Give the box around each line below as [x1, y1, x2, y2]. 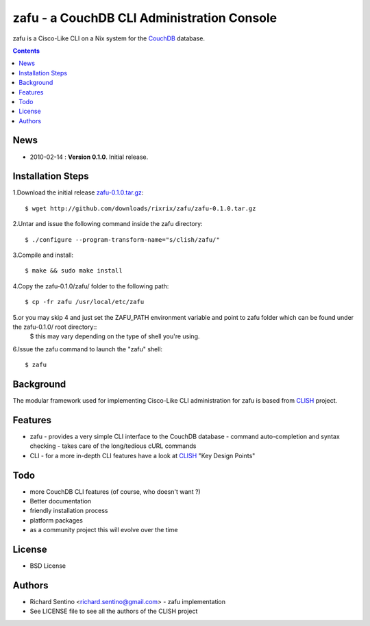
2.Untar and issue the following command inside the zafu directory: [12, 220, 203, 228]
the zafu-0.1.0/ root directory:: [12, 323, 97, 331]
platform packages [29, 516, 84, 524]
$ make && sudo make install [25, 267, 123, 275]
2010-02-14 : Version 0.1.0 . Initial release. [29, 153, 149, 161]
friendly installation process [29, 507, 108, 515]
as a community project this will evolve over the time [29, 526, 178, 534]
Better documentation [29, 497, 92, 505]
